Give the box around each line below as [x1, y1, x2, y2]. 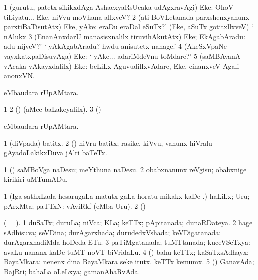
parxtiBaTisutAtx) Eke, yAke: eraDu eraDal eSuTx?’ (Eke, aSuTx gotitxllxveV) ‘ [4, 21, 253, 32]
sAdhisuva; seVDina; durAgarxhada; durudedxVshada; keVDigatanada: [4, 227, 221, 237]
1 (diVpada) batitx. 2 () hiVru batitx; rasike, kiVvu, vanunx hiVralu [4, 137, 212, 148]
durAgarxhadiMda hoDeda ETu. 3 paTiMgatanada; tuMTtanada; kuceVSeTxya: [4, 237, 250, 247]
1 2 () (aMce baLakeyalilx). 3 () [4, 104, 101, 114]
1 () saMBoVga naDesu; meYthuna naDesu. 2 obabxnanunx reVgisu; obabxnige [4, 164, 247, 174]
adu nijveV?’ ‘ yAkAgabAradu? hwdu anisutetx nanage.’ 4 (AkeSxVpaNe [4, 41, 227, 51]
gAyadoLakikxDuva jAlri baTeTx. [4, 147, 107, 158]
